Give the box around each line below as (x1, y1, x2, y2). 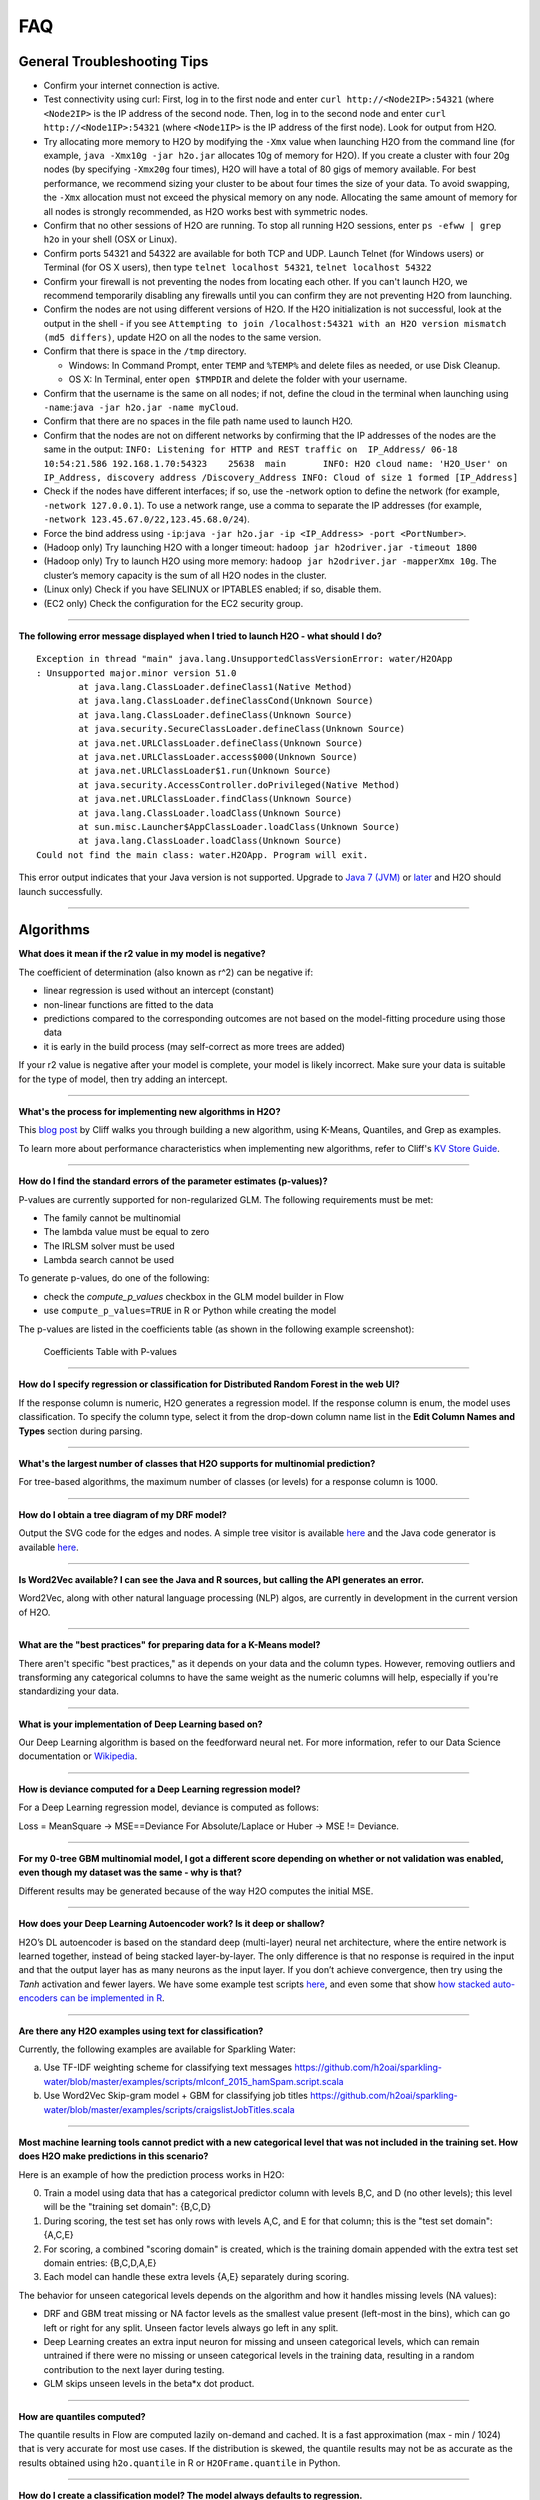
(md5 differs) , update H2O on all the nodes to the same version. (43, 331, 322, 344)
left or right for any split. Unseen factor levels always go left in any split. (43, 2321, 339, 2334)
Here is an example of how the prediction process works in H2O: (18, 2168, 285, 2180)
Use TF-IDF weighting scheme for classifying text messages (43, 2061, 293, 2074)
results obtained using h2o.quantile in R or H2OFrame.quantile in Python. (18, 2456, 341, 2469)
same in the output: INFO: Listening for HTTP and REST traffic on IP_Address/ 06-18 (43, 443, 458, 455)
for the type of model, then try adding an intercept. (18, 1073, 229, 1085)
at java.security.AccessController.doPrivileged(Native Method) (78, 779, 400, 790)
